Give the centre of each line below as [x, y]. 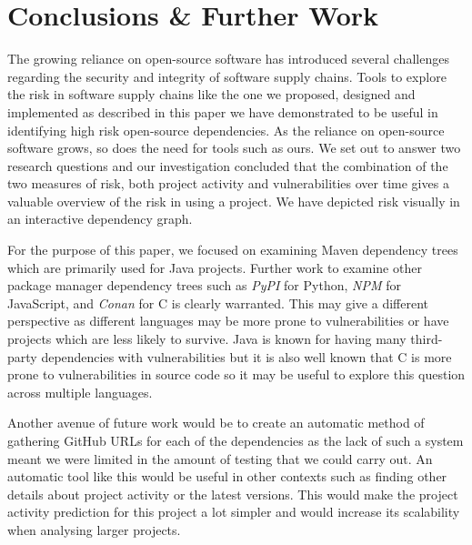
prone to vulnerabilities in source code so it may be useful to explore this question [236, 374]
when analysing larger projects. [94, 529]
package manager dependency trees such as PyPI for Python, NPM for [204, 285]
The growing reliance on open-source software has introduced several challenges [228, 59]
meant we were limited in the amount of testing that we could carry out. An [220, 458]
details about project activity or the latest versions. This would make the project [233, 494]
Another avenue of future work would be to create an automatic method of [216, 423]
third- [427, 339]
